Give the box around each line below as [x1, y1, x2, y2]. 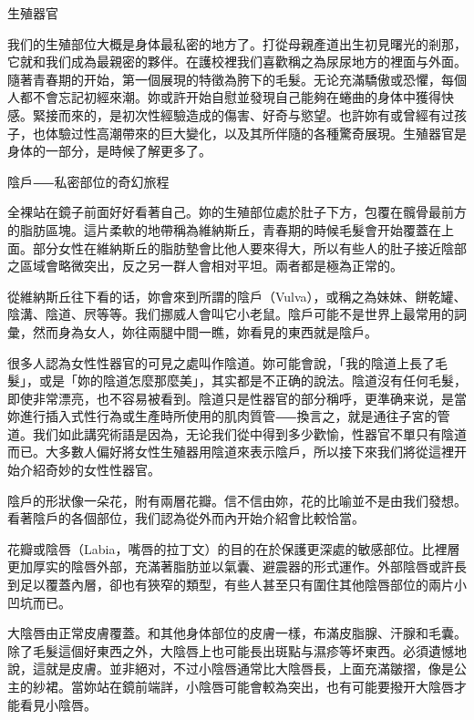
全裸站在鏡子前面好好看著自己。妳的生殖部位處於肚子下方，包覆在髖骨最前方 [7, 202, 467, 221]
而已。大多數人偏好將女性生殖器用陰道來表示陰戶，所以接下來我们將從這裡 [7, 442, 454, 461]
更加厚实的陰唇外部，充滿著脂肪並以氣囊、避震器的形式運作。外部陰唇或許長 [7, 557, 467, 576]
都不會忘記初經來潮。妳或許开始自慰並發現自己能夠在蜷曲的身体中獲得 [19, 87, 441, 107]
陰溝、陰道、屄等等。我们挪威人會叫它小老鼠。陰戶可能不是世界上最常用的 [7, 304, 454, 324]
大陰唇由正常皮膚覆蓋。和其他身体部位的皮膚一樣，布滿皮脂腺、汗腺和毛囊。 [7, 623, 467, 643]
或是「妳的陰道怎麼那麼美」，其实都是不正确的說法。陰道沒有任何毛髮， [38, 371, 467, 390]
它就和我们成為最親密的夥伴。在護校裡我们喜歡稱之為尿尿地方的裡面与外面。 [7, 52, 467, 71]
